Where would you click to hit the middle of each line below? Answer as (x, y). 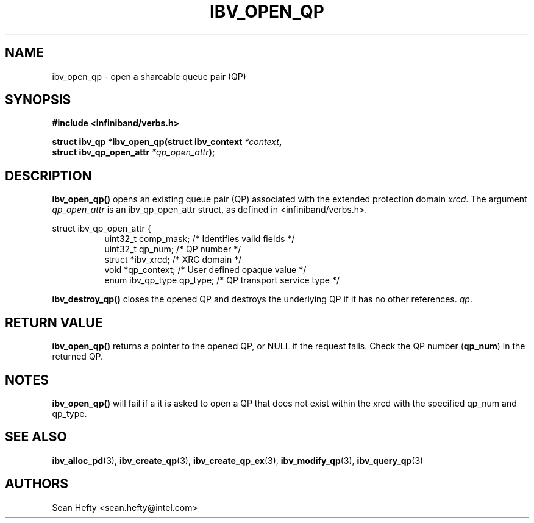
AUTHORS (37, 484)
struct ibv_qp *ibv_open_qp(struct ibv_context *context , (167, 142)
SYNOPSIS (38, 100)
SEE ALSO (36, 437)
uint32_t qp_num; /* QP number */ (173, 249)
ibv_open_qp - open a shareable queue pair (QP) (149, 76)
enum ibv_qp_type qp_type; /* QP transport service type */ (222, 280)
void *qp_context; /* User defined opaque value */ (205, 270)
